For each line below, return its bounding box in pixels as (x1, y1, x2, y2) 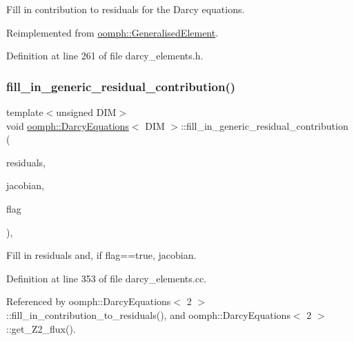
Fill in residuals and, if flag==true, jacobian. (6, 248, 197, 262)
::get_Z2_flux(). (6, 321, 76, 335)
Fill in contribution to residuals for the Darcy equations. (6, 2, 245, 16)
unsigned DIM (56, 105, 117, 119)
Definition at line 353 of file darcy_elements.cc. (6, 271, 207, 285)
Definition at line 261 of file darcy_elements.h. (6, 48, 204, 63)
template (6, 105, 43, 119)
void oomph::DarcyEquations (6, 118, 129, 133)
